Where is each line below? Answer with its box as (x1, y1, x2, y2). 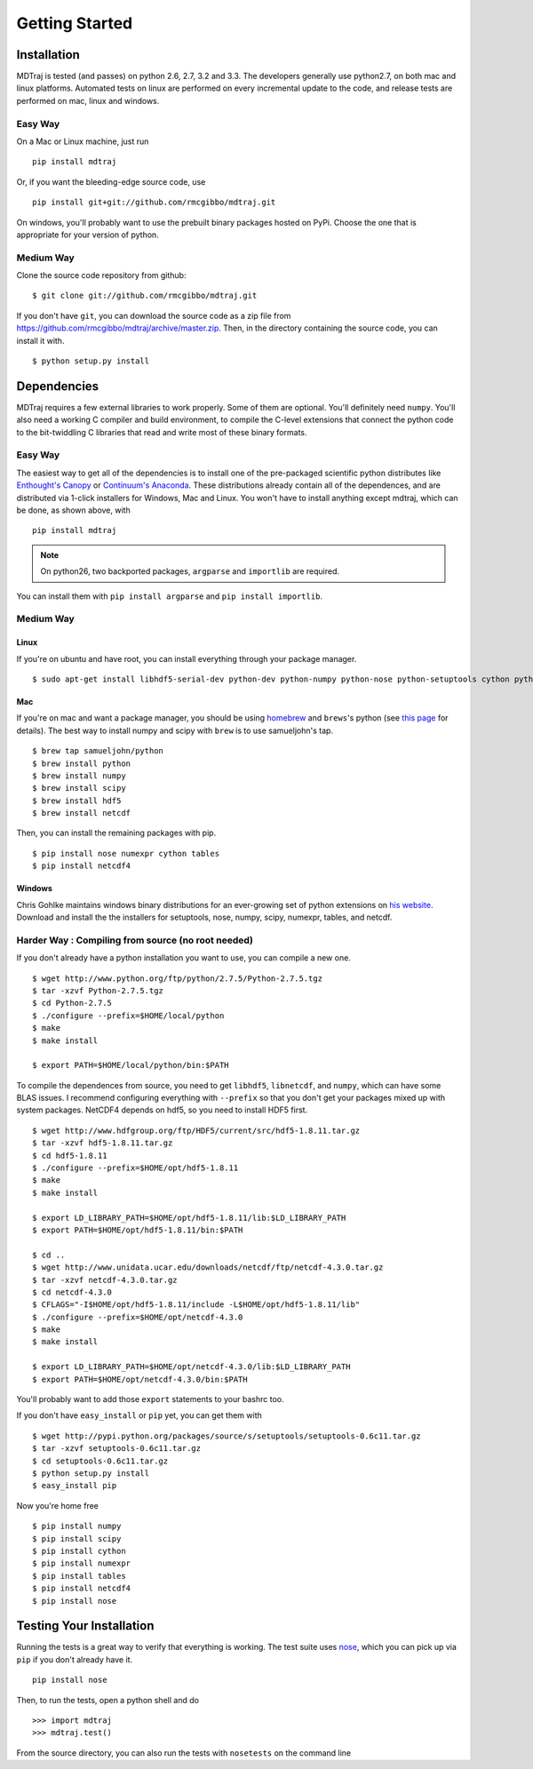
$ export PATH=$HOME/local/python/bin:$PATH (32, 1060, 230, 1071)
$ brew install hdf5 (32, 795, 122, 806)
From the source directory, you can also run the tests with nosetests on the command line (16, 1747, 352, 1758)
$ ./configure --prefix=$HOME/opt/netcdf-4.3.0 (32, 1311, 243, 1322)
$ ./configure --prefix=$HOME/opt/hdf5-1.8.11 (32, 1163, 239, 1173)
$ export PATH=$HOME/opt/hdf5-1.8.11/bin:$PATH (32, 1224, 243, 1235)
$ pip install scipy (32, 1534, 122, 1543)
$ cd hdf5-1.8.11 (32, 1151, 107, 1160)
